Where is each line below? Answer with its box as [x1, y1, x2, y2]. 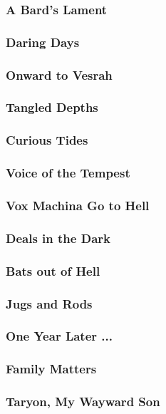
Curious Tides [6, 131, 88, 149]
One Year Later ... [6, 327, 113, 345]
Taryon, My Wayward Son [6, 393, 160, 410]
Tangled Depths [6, 98, 98, 116]
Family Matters [6, 360, 97, 378]
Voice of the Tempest [6, 164, 130, 182]
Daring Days [6, 33, 80, 51]
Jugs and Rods [6, 294, 93, 312]
